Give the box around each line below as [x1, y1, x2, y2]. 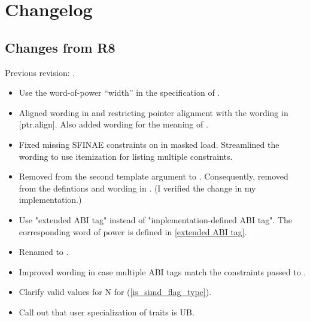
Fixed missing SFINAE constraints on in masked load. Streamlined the [19, 138, 279, 150]
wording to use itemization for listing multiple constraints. [19, 150, 233, 162]
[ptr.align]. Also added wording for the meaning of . [19, 118, 208, 130]
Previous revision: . [5, 66, 75, 78]
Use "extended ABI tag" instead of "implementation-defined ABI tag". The [19, 213, 293, 226]
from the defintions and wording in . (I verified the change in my [19, 181, 256, 194]
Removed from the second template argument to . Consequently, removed [19, 170, 288, 183]
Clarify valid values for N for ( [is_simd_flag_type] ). [19, 285, 212, 298]
